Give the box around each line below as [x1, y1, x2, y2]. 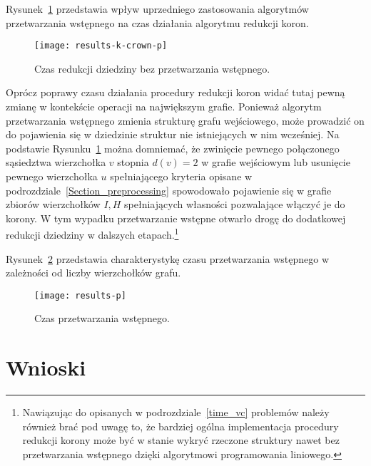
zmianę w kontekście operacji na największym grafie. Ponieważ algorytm [6, 99, 322, 114]
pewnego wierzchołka [6, 169, 98, 183]
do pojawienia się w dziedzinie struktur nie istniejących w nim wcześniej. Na [6, 127, 340, 142]
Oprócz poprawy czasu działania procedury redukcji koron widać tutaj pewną [6, 85, 345, 100]
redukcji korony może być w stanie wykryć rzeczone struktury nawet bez [22, 433, 340, 447]
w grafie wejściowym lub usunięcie [201, 155, 350, 170]
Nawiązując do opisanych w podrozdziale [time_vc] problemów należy [22, 405, 330, 420]
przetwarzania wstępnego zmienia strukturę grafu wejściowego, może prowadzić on [6, 113, 365, 128]
